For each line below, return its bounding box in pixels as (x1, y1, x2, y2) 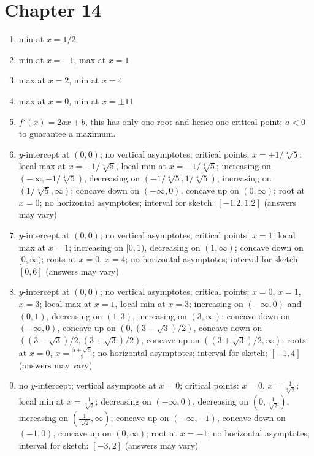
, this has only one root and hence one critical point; (85, 115, 283, 127)
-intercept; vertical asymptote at (35, 379, 156, 392)
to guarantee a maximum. (18, 127, 116, 140)
